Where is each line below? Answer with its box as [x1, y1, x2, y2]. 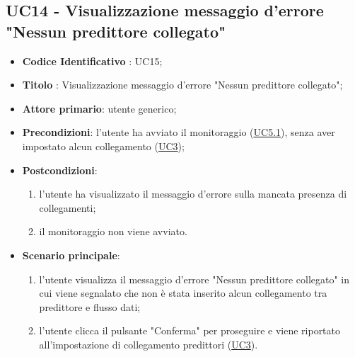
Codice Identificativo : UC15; [22, 53, 163, 68]
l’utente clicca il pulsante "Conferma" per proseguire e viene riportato [39, 323, 341, 338]
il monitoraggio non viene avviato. [39, 224, 187, 239]
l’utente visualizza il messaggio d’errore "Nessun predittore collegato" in [39, 271, 350, 286]
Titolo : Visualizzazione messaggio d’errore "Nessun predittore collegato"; [22, 77, 343, 92]
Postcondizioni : [22, 162, 98, 177]
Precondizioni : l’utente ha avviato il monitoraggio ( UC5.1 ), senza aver [22, 125, 335, 140]
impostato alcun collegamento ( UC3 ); [22, 138, 185, 153]
